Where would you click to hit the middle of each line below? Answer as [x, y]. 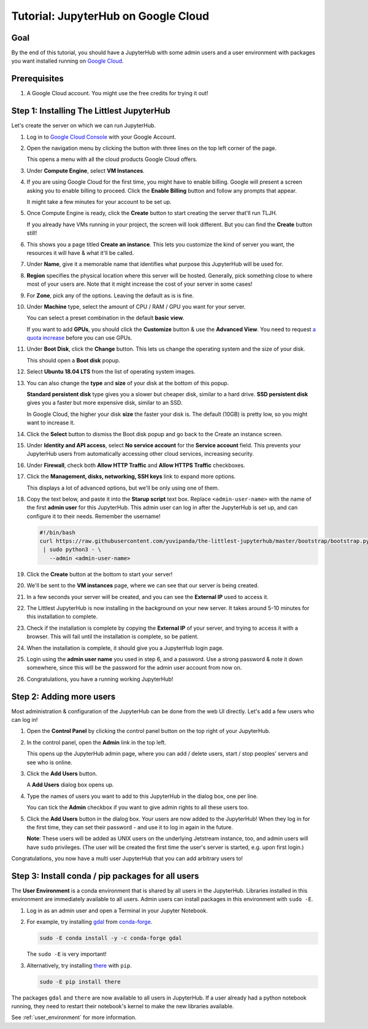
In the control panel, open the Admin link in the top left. [97, 742]
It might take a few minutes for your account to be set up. [99, 202]
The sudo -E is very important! [67, 954]
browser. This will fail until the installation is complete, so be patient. [113, 636]
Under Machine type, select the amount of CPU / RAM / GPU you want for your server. [136, 307]
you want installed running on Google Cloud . [67, 61]
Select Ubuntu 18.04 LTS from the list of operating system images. [111, 372]
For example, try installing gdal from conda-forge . [90, 922]
